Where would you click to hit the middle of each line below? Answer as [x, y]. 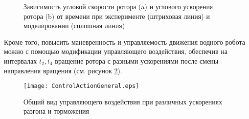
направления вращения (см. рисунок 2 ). [63, 70]
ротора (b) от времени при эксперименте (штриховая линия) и [117, 16]
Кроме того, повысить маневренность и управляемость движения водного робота [125, 42]
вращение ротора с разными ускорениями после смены [137, 60]
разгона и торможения [57, 111]
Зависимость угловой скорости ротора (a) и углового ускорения [118, 6]
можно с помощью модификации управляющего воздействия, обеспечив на [116, 51]
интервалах [21, 60]
